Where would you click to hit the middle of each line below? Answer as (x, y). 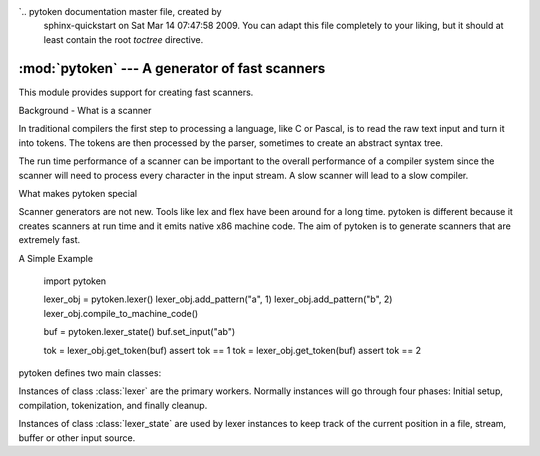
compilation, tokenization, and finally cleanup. (113, 405)
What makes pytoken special (78, 194)
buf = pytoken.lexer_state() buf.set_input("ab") (139, 332)
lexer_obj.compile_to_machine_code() (121, 313)
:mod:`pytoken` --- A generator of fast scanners (172, 68)
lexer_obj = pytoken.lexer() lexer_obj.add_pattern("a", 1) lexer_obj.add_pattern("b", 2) (218, 299)
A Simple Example (56, 258)
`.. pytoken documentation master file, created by (120, 11)
